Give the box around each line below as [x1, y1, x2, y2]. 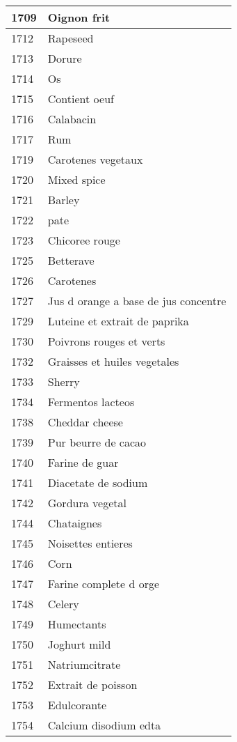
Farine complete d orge [47, 575, 160, 592]
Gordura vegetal [47, 495, 126, 511]
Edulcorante [47, 697, 107, 713]
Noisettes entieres [47, 535, 133, 551]
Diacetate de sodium [47, 474, 148, 490]
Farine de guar [47, 454, 119, 470]
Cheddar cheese [47, 414, 123, 430]
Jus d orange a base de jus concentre [47, 293, 227, 309]
